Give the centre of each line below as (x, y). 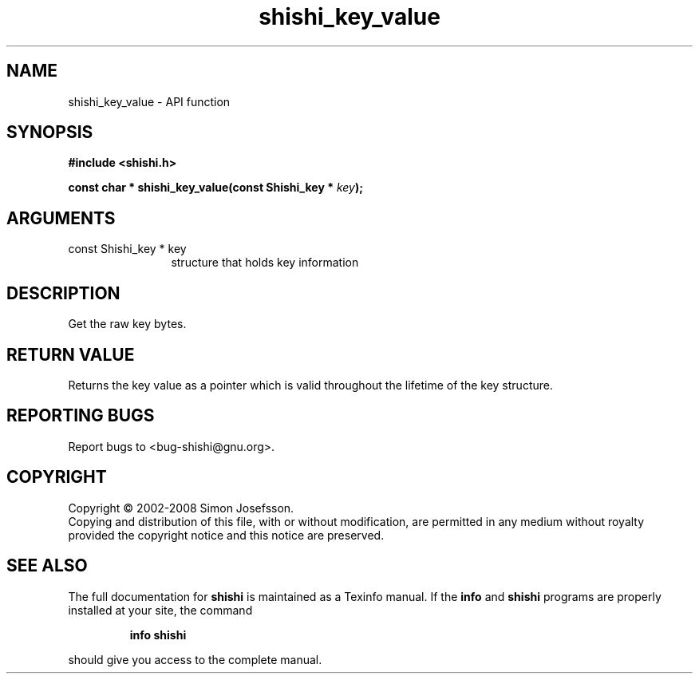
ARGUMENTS (61, 218)
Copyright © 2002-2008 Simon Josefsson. (181, 508)
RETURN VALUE (71, 354)
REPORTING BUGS (81, 416)
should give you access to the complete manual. (195, 659)
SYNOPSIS (50, 132)
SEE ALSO (47, 566)
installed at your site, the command (160, 610)
